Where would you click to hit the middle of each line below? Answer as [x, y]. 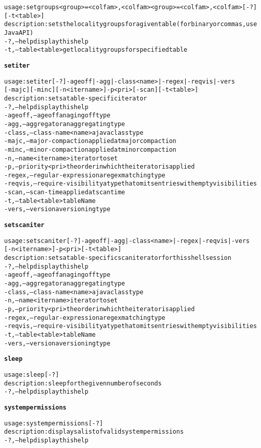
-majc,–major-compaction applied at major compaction [90, 141]
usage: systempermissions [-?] [54, 423]
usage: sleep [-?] [32, 374]
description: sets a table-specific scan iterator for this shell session [118, 258]
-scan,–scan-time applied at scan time [65, 192]
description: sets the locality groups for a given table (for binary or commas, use [131, 24]
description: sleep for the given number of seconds [83, 383]
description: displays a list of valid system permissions [94, 432]
